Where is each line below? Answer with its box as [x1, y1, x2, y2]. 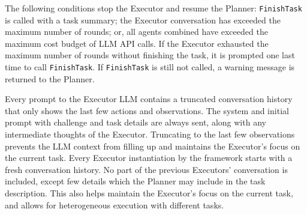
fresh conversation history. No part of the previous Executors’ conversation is [5, 163, 288, 175]
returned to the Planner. [5, 72, 95, 85]
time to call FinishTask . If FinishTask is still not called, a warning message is [5, 61, 295, 73]
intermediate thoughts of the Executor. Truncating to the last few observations [5, 128, 295, 141]
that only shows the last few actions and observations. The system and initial [5, 104, 289, 117]
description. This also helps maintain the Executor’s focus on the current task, [5, 187, 293, 199]
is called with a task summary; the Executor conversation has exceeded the [5, 13, 281, 26]
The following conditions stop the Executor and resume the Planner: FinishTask [5, 2, 302, 14]
